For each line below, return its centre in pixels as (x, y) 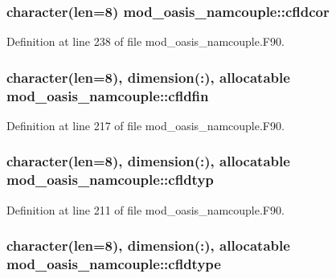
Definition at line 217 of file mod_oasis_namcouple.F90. (145, 125)
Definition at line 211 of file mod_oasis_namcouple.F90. (145, 209)
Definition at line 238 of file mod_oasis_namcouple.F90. (145, 41)
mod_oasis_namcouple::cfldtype (114, 264)
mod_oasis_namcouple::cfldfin (108, 95)
